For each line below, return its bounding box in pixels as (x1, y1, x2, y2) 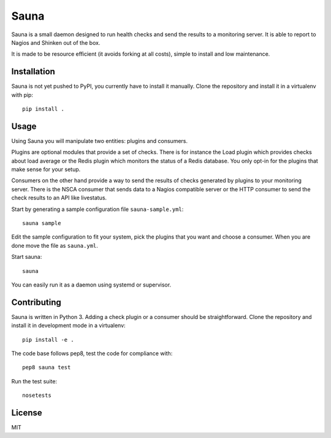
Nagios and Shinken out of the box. (11, 39, 101, 46)
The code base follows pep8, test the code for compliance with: (11, 350, 173, 357)
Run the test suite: (11, 377, 58, 385)
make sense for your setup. (11, 166, 81, 173)
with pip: (11, 91, 34, 98)
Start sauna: (11, 253, 42, 261)
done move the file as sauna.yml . (11, 242, 98, 249)
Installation (11, 66, 55, 77)
